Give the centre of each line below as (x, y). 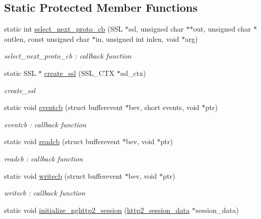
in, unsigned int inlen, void (137, 38)
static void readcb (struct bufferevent (62, 141)
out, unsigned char (222, 29)
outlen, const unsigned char (47, 38)
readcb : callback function (44, 158)
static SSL (20, 73)
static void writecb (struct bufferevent (63, 175)
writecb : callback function (45, 193)
